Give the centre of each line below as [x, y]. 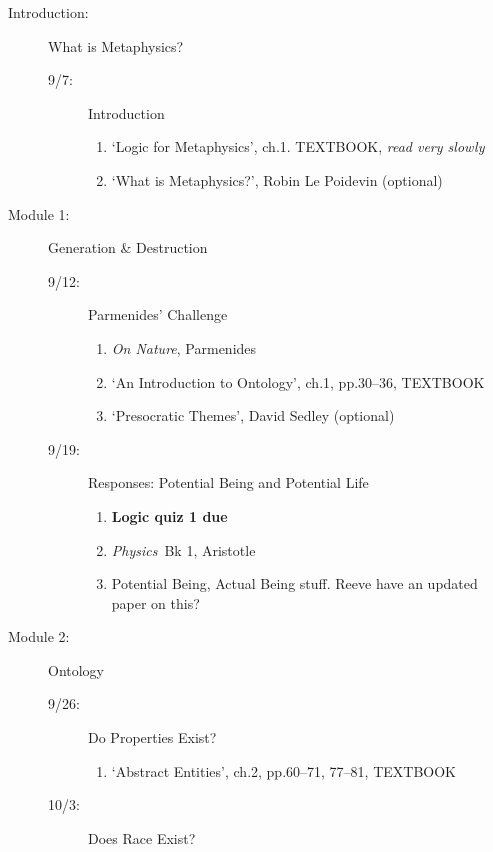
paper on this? [155, 602]
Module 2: [39, 636]
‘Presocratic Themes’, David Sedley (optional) [253, 415]
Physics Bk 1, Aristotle [183, 549]
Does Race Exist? [142, 837]
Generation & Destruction [128, 247]
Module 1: [39, 213]
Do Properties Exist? [152, 737]
